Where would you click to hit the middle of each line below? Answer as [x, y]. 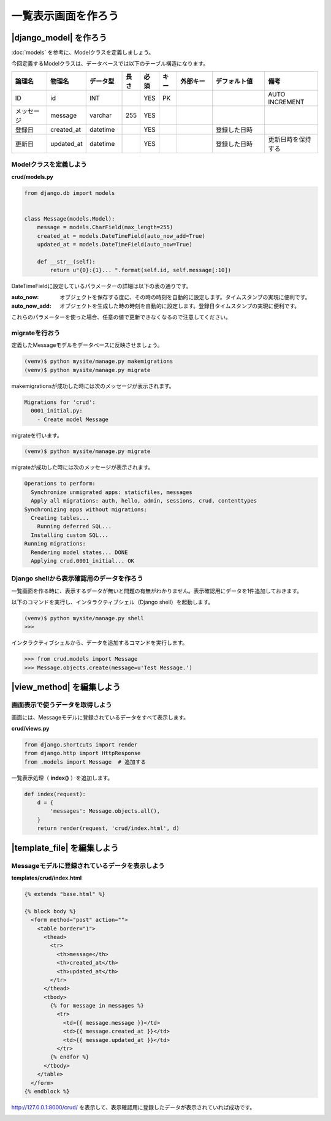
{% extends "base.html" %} [65, 894]
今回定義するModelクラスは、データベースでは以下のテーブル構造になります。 [110, 64]
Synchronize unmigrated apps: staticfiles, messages [112, 492]
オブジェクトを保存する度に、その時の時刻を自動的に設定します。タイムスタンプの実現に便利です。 [185, 297]
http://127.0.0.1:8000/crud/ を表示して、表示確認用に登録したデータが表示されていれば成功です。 [133, 1107]
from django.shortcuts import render [81, 744]
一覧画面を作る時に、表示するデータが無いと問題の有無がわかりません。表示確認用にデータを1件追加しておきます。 [157, 591]
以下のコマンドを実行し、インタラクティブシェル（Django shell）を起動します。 [112, 602]
